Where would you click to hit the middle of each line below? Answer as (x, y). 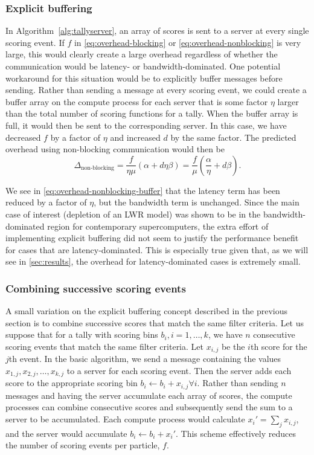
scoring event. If (35, 42)
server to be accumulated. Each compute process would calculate (125, 419)
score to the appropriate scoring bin (72, 383)
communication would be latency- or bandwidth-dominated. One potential (143, 66)
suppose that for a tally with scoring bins (82, 334)
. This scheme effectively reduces (236, 433)
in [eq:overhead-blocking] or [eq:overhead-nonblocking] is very (187, 42)
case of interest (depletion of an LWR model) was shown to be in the (133, 214)
